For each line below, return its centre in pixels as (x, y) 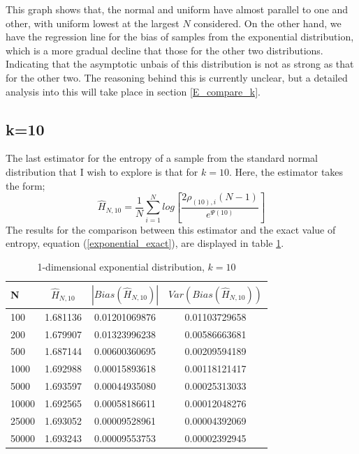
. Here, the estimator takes (286, 171)
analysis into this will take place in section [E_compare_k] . (133, 91)
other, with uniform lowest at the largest (93, 23)
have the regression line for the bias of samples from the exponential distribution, (180, 37)
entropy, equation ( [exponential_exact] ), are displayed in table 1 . (145, 243)
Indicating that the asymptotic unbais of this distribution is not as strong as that (180, 64)
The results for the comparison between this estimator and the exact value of (171, 229)
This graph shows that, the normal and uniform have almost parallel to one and (177, 9)
